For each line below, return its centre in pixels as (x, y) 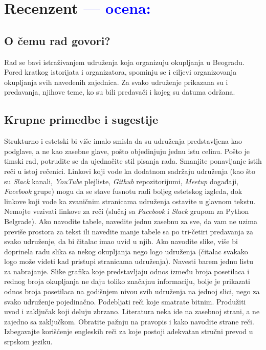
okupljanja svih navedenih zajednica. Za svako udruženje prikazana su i (116, 82)
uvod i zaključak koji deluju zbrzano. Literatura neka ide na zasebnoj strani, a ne (132, 311)
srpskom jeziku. (28, 342)
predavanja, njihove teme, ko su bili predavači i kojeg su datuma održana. (120, 92)
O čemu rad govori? (57, 40)
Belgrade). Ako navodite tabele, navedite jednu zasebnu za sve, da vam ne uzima (131, 221)
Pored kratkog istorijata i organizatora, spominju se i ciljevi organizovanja (120, 72)
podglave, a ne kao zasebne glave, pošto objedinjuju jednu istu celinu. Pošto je (127, 151)
